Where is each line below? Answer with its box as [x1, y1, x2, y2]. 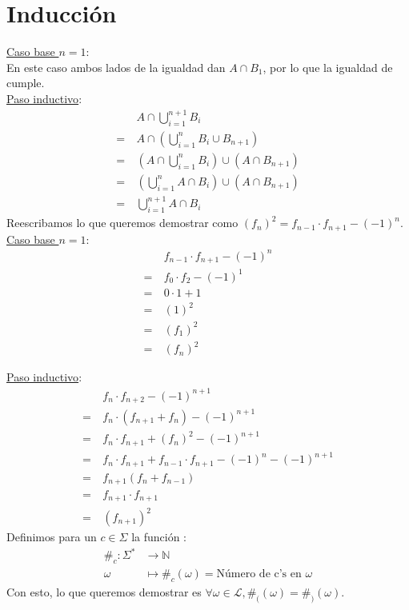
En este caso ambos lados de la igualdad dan [6, 58, 226, 75]
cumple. [6, 74, 45, 91]
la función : [131, 528, 186, 545]
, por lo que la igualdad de [263, 58, 393, 75]
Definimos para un [6, 528, 97, 545]
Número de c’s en [216, 568, 302, 580]
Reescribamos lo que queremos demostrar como [6, 214, 239, 231]
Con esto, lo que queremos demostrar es [6, 583, 202, 600]
